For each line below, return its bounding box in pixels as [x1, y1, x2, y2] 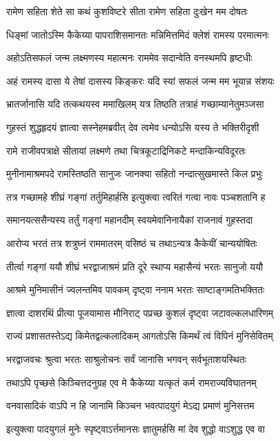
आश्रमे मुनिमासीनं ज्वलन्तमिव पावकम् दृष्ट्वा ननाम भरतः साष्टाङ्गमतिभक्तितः [6, 282, 265, 297]
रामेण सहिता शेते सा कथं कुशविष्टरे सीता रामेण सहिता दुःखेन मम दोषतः [6, 4, 248, 18]
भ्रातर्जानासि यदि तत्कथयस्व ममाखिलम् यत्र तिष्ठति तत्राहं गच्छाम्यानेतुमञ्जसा [6, 97, 264, 111]
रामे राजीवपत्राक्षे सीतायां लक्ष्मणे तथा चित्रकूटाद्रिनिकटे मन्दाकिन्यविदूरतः [6, 143, 246, 157]
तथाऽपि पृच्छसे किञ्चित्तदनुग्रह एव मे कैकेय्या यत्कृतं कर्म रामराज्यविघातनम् [6, 375, 257, 389]
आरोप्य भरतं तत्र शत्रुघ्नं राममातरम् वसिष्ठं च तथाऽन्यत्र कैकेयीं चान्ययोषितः [6, 235, 257, 250]
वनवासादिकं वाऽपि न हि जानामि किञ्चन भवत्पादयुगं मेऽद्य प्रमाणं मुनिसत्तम [6, 398, 255, 413]
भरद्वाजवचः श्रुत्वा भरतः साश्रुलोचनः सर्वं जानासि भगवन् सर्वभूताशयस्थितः [6, 351, 247, 366]
